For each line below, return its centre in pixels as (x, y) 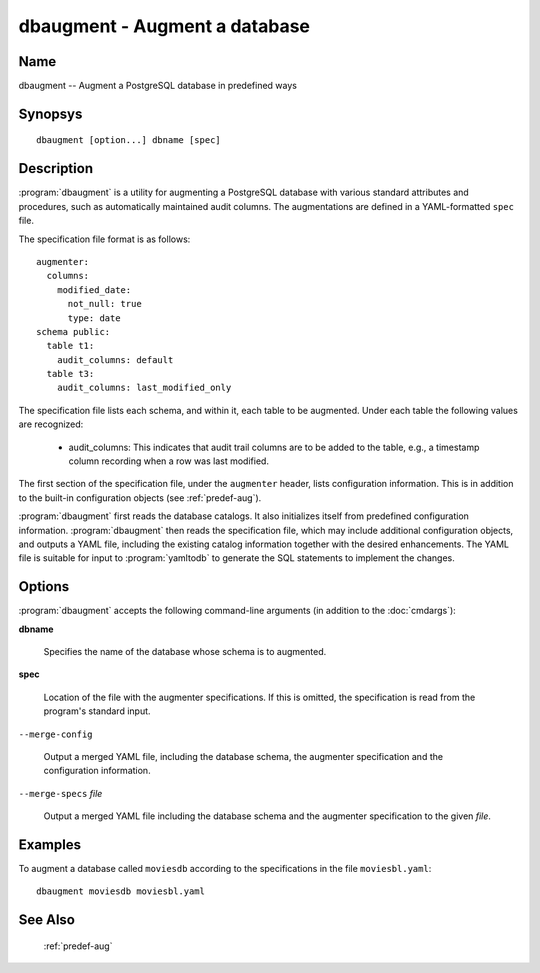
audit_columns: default (115, 359)
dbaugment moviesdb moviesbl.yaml (120, 891)
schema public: (73, 331)
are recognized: (51, 424)
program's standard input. (97, 711)
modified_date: (94, 289)
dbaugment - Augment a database (164, 26)
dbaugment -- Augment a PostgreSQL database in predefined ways (157, 86)
